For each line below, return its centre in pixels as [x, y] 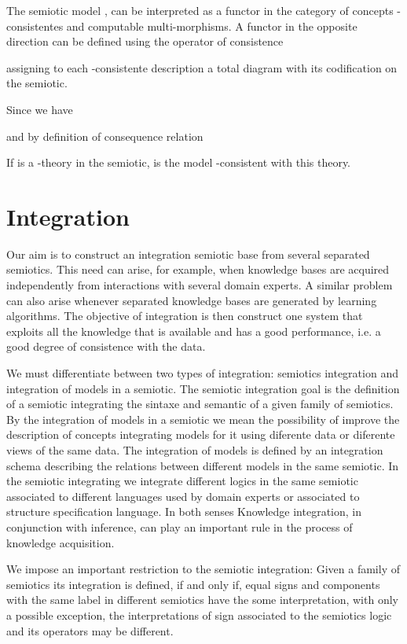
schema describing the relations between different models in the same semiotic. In [203, 465]
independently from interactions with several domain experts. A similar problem [200, 285]
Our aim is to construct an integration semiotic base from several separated [188, 254]
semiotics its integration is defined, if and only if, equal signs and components [193, 584]
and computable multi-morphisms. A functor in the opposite [212, 26]
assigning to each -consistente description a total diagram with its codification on [202, 67]
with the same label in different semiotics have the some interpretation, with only [202, 600]
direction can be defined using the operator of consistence [145, 41]
